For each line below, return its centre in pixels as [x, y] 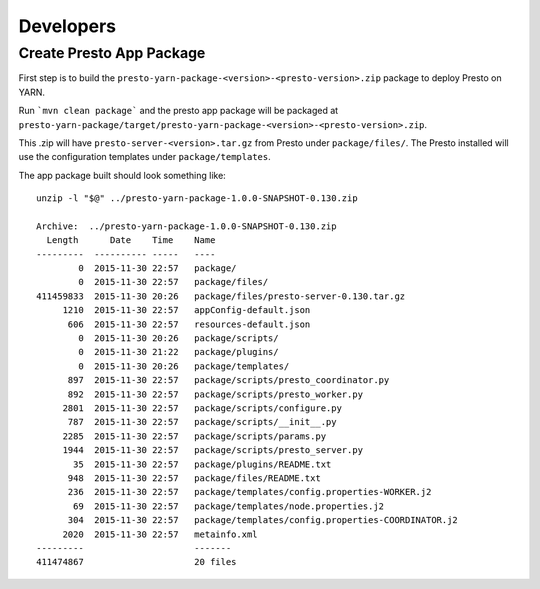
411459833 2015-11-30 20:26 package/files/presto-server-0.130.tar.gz [221, 296]
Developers [67, 26]
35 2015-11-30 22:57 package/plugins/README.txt [202, 464]
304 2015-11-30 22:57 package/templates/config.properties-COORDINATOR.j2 [263, 520]
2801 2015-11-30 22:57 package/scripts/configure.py [202, 408]
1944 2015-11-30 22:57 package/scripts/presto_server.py [213, 450]
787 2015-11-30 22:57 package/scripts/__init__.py [202, 422]
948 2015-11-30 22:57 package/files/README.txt [194, 478]
